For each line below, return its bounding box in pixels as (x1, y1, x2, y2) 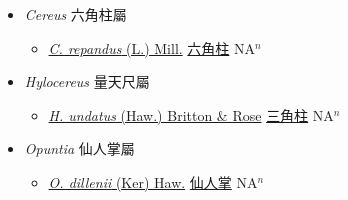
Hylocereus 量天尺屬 (24, 71, 150, 92)
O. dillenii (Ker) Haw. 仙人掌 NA (48, 171, 258, 192)
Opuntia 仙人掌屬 (24, 138, 135, 159)
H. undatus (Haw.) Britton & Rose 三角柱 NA (48, 104, 334, 125)
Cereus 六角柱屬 (24, 4, 127, 24)
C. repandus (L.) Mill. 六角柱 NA (48, 37, 256, 58)
